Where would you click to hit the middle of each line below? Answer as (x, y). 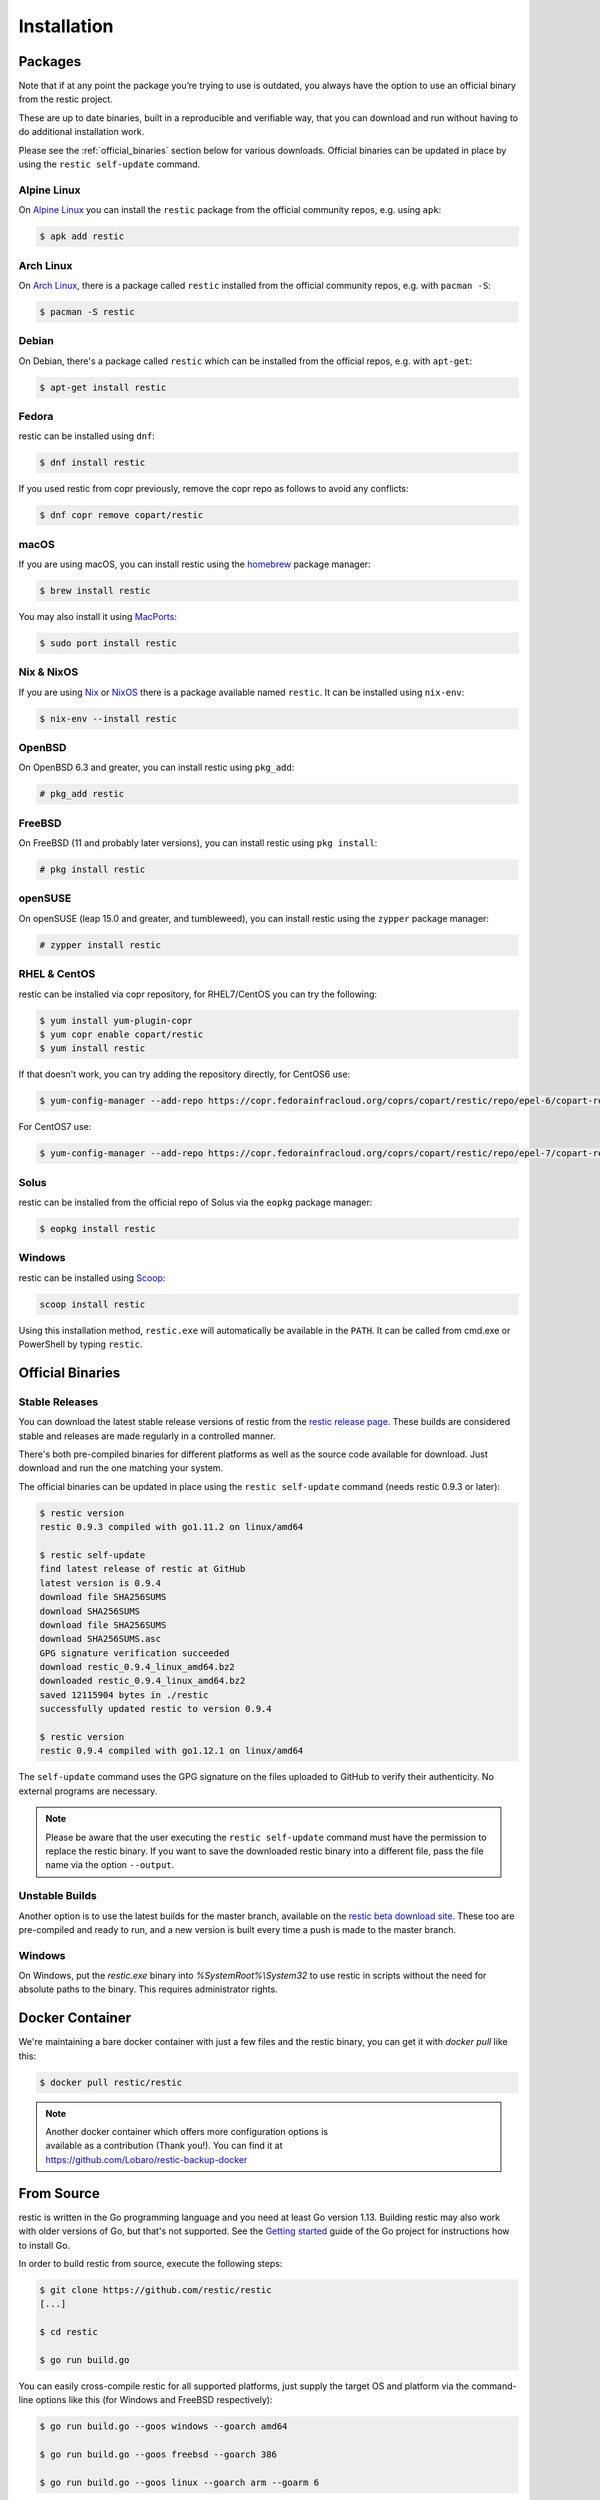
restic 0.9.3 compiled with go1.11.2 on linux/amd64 (171, 1527)
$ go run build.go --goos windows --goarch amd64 (163, 2426)
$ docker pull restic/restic (111, 2082)
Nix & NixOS (48, 672)
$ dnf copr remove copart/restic (121, 515)
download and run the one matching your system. (121, 1468)
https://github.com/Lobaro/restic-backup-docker (146, 2159)
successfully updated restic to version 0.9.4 (155, 1709)
